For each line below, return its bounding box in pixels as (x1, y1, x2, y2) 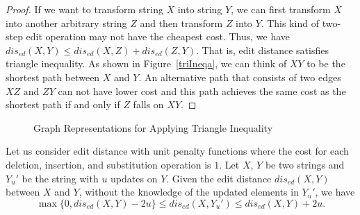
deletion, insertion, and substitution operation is (6, 157, 211, 171)
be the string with (22, 171, 99, 185)
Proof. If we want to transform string (6, 2, 163, 16)
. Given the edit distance (166, 171, 272, 185)
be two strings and (265, 157, 345, 171)
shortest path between (6, 69, 100, 84)
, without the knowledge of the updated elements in (79, 184, 299, 199)
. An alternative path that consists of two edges (138, 69, 341, 84)
